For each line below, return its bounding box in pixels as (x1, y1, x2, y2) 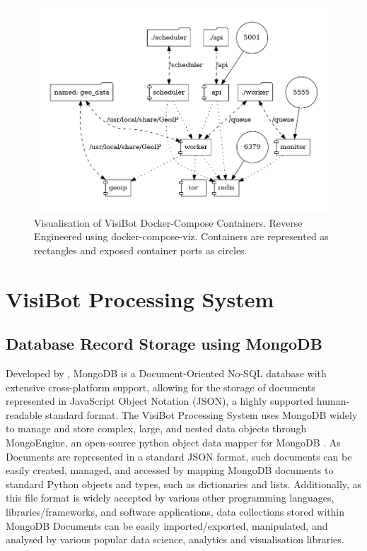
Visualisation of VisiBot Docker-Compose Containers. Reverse (34, 215, 303, 230)
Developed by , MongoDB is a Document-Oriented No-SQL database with (6, 366, 327, 381)
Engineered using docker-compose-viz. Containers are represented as (34, 229, 329, 244)
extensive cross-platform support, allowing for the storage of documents (6, 379, 315, 394)
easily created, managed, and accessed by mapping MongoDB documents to (6, 463, 334, 478)
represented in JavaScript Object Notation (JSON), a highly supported (6, 393, 314, 408)
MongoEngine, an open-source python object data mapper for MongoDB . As (6, 435, 341, 450)
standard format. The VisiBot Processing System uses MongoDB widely (45, 407, 358, 422)
